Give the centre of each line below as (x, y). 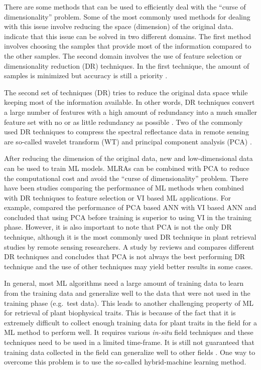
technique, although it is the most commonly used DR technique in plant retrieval (130, 237)
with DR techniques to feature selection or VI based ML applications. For (117, 197)
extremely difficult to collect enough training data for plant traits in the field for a (130, 322)
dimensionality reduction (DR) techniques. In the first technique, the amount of (127, 65)
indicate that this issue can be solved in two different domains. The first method (128, 36)
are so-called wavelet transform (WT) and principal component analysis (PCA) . (128, 141)
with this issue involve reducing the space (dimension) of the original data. (119, 26)
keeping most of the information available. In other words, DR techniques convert (129, 102)
